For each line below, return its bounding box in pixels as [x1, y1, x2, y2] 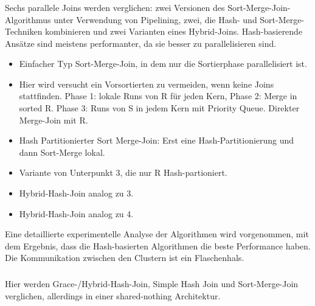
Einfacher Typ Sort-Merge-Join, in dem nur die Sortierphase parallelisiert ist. [19, 57, 307, 70]
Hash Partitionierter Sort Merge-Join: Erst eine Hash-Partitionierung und [19, 134, 294, 147]
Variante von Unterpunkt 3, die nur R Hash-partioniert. [19, 166, 227, 179]
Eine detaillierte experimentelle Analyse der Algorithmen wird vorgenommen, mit [5, 228, 309, 240]
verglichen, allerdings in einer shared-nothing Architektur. [5, 289, 221, 302]
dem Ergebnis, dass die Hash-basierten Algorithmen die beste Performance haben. [5, 239, 311, 252]
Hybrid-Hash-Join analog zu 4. [19, 207, 134, 220]
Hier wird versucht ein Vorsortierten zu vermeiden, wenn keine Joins [19, 77, 274, 90]
